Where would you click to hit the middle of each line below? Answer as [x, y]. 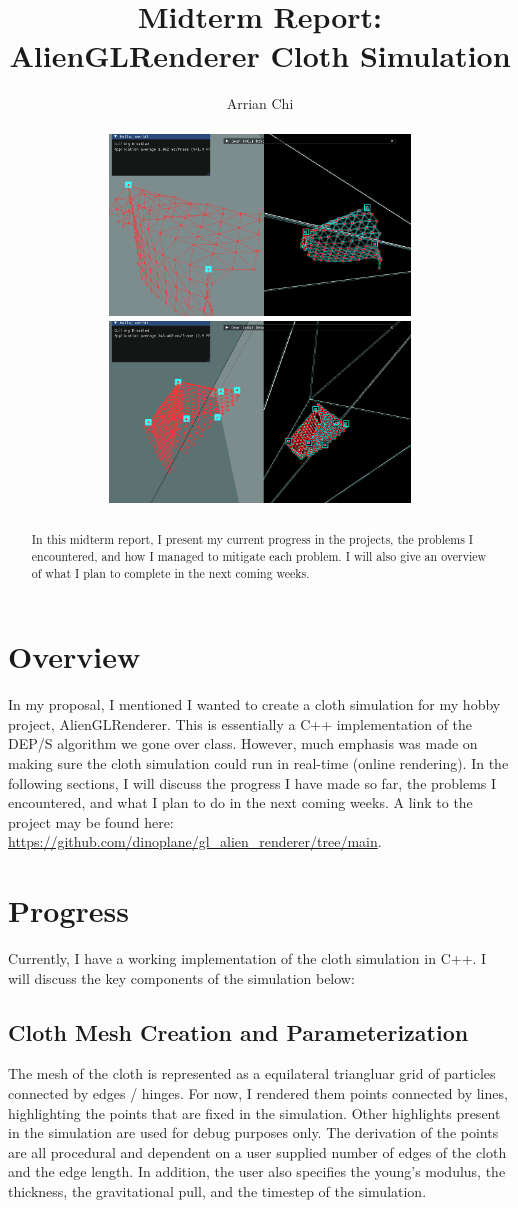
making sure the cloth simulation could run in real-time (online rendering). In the [258, 762]
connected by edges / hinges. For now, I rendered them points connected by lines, [258, 1093]
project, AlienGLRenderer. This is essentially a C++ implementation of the [240, 723]
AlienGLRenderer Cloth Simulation [260, 55]
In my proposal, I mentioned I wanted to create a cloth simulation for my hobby [254, 704]
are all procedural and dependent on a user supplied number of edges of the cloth [257, 1151]
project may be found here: [91, 821]
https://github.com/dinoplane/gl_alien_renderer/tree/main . [195, 841]
